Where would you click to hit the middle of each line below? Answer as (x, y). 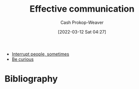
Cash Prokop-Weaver (82, 22)
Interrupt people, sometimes (40, 54)
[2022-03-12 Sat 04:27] (82, 32)
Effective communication (82, 9)
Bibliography (31, 79)
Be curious (23, 59)
